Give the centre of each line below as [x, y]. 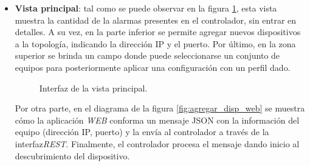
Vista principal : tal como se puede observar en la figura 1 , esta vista [146, 8]
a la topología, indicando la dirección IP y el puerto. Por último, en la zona [155, 43]
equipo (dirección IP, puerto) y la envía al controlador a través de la [142, 132]
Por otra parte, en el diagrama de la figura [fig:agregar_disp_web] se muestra [160, 108]
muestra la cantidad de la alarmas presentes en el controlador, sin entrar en [156, 20]
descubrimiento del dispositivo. [72, 155]
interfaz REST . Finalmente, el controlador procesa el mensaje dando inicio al [157, 143]
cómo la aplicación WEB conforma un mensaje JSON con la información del [157, 120]
